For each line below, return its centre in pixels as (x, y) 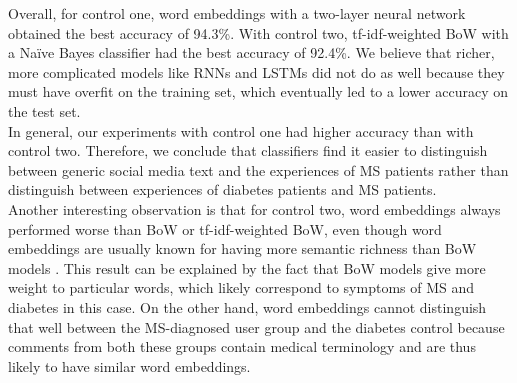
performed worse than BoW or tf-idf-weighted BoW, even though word (225, 228)
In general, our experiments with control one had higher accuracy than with (241, 130)
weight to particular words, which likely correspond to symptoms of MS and (241, 287)
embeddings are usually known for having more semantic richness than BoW (242, 248)
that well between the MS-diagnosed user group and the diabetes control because (256, 326)
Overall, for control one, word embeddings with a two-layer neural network (237, 13)
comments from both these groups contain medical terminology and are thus (242, 346)
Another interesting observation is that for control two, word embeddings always (254, 208)
